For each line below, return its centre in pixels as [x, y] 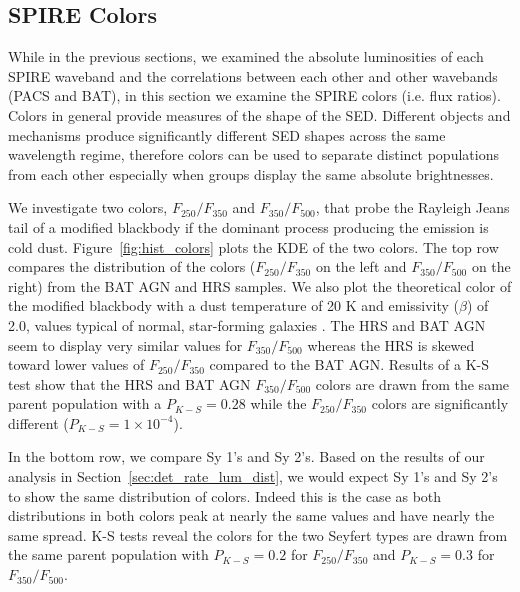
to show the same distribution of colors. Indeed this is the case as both [225, 495]
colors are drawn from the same [412, 383]
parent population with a [85, 403]
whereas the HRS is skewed [391, 344]
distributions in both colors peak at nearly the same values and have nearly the [251, 515]
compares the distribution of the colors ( [132, 266]
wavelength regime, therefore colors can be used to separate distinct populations [253, 154]
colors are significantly [440, 403]
